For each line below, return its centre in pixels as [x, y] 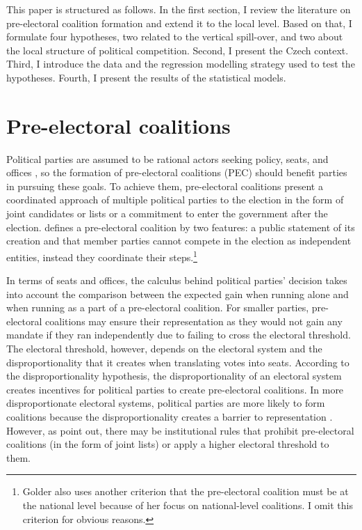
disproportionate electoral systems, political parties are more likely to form [166, 403]
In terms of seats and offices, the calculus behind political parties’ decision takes [177, 280]
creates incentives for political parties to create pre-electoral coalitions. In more [175, 389]
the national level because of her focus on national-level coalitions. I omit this [188, 505]
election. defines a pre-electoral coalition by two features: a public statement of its [181, 227]
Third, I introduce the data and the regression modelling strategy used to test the [181, 64]
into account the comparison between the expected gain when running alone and [178, 294]
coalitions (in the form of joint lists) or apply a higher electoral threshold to [168, 444]
